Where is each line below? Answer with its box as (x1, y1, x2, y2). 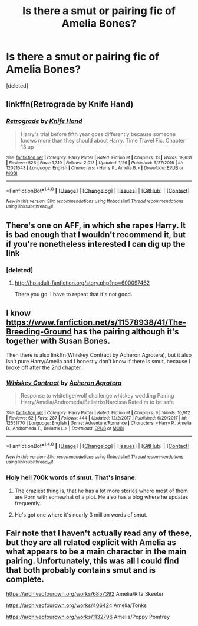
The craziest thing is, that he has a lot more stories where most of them (14, 487, 189, 494)
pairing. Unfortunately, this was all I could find (6, 556, 179, 566)
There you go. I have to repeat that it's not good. (14, 291, 133, 298)
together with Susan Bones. (6, 335, 111, 346)
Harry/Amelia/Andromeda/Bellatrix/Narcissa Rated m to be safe (20, 398, 174, 406)
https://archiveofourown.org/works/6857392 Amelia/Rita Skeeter (6, 590, 164, 597)
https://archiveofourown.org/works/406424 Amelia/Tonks (6, 602, 147, 609)
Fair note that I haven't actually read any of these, (6, 528, 192, 538)
